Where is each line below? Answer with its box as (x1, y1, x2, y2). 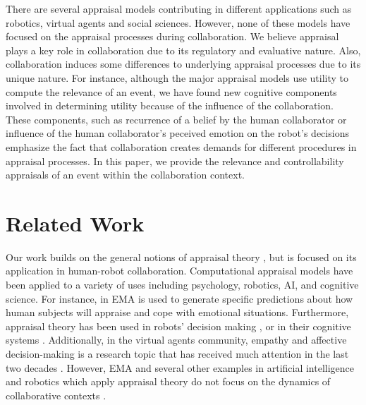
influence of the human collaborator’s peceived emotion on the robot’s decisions (6, 126, 349, 140)
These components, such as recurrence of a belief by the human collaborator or (6, 111, 347, 126)
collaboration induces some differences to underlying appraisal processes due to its (6, 56, 361, 71)
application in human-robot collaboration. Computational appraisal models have (6, 263, 353, 278)
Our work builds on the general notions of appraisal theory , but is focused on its (6, 249, 357, 264)
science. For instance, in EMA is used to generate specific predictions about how (6, 291, 353, 306)
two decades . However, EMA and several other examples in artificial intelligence (6, 360, 355, 375)
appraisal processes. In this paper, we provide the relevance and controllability (6, 153, 344, 168)
